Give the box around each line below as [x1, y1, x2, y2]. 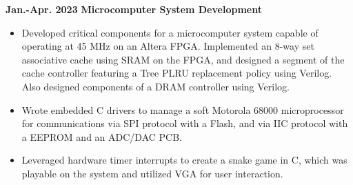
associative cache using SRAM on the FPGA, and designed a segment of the [21, 52, 345, 66]
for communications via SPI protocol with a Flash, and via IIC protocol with [21, 116, 348, 130]
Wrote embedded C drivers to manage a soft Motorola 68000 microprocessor [21, 102, 344, 117]
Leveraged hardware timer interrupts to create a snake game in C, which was [21, 153, 347, 167]
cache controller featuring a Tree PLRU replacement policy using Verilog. [21, 66, 332, 80]
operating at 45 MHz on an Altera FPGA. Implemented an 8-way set [21, 39, 314, 53]
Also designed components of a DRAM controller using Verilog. [21, 79, 290, 93]
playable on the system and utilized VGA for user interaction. [21, 166, 283, 180]
